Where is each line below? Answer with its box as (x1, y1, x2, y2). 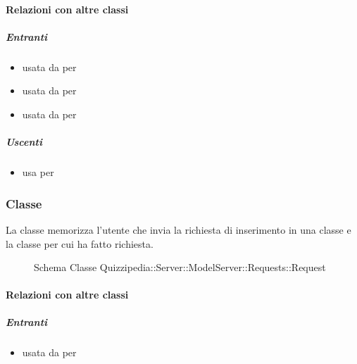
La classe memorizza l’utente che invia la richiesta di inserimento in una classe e (6, 222, 351, 237)
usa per (22, 165, 54, 180)
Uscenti (6, 134, 42, 149)
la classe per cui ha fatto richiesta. (6, 236, 154, 251)
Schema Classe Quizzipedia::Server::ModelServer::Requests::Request (34, 260, 326, 275)
